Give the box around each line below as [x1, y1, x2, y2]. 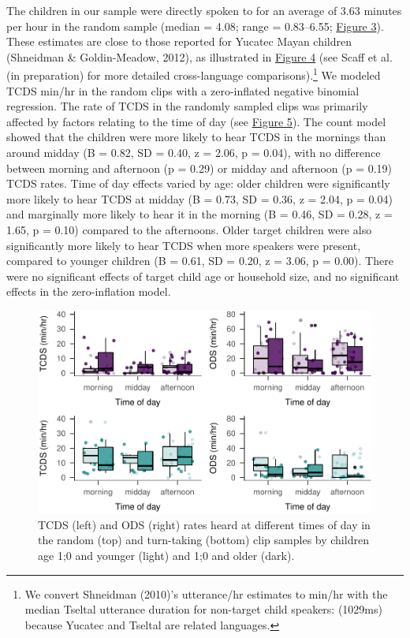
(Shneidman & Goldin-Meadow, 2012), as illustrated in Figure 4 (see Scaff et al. [6, 48, 393, 65]
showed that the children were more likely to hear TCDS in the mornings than [6, 129, 386, 145]
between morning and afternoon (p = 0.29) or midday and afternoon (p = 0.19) [6, 159, 393, 176]
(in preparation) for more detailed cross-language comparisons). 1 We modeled [6, 65, 381, 84]
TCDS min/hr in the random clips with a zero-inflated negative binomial [6, 82, 360, 99]
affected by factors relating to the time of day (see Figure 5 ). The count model [6, 113, 386, 129]
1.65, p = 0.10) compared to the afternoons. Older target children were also [6, 221, 372, 237]
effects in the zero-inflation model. [6, 283, 171, 300]
